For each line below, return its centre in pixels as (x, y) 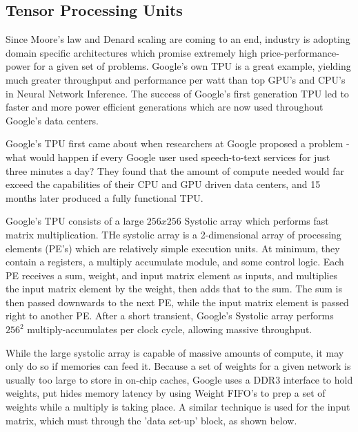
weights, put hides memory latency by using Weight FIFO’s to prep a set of (166, 393)
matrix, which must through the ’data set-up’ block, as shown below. (151, 420)
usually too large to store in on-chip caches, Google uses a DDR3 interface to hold (179, 379)
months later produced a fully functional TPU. (105, 197)
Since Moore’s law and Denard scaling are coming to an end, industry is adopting (178, 39)
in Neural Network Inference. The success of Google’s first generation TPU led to (177, 93)
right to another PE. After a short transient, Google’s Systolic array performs (170, 316)
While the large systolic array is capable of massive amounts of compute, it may (175, 352)
